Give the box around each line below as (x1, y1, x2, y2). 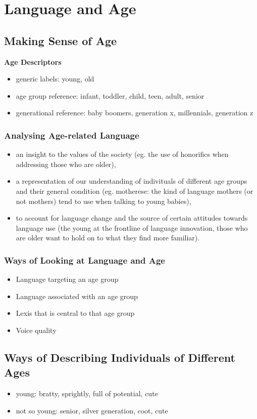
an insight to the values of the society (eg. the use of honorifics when (16, 149, 229, 159)
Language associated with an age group (16, 290, 138, 301)
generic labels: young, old (16, 73, 94, 84)
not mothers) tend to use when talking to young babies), (16, 195, 191, 206)
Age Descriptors (4, 56, 62, 67)
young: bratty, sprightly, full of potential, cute (16, 388, 158, 399)
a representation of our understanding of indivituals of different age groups (16, 176, 247, 186)
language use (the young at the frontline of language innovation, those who (16, 222, 248, 233)
